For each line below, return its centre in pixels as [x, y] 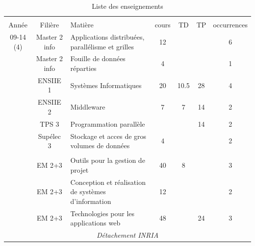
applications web [95, 223]
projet [79, 169]
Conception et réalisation [108, 182]
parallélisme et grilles [102, 46]
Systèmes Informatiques [106, 85]
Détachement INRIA [127, 235]
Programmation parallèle [108, 123]
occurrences [230, 25]
